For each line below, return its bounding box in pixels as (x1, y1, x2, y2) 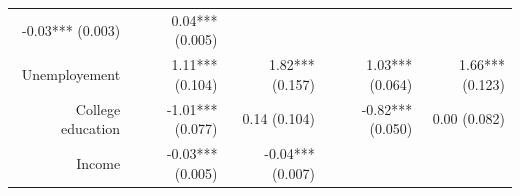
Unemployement (21, 63, 121, 84)
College (75, 98, 121, 119)
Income (76, 152, 121, 173)
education (60, 118, 121, 139)
